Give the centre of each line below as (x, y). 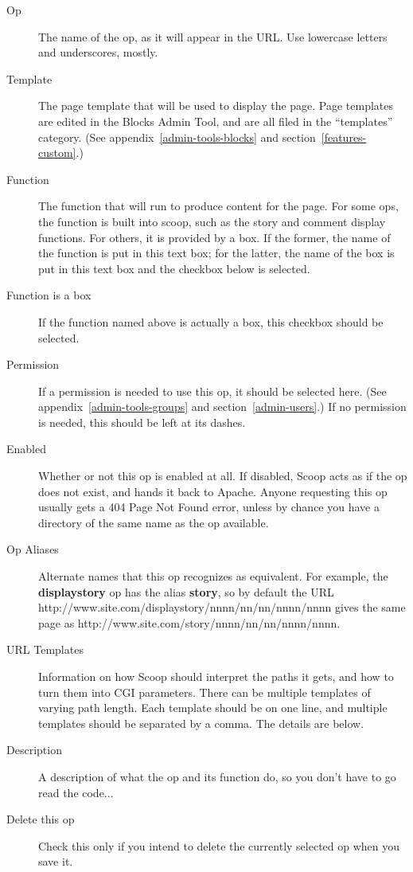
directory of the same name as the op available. (154, 522)
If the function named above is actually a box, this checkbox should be (211, 321)
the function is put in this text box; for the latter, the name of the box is (216, 253)
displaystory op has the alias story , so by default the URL (186, 591)
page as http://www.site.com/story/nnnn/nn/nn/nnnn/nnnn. (189, 622)
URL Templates (45, 649)
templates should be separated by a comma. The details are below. (201, 723)
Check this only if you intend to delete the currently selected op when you (219, 845)
